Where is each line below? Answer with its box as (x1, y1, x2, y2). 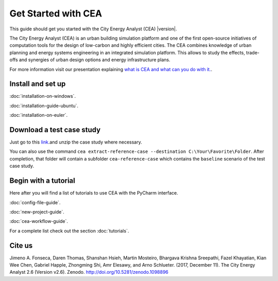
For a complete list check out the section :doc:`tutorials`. (9, 227, 129, 234)
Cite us (9, 241, 33, 250)
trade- (246, 49, 259, 56)
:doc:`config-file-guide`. (9, 199, 61, 205)
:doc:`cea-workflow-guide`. (9, 218, 68, 224)
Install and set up (9, 80, 66, 89)
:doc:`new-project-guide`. (9, 208, 64, 215)
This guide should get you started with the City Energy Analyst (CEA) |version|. (9, 26, 177, 32)
